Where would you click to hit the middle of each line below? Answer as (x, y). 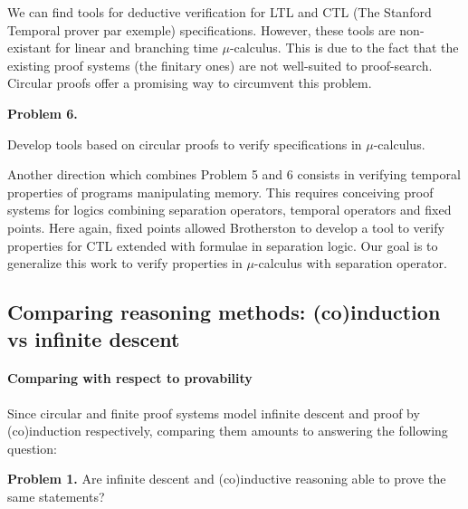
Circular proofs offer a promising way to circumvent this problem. (190, 83)
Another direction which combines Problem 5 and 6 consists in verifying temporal (234, 174)
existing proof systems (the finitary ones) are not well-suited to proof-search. (220, 65)
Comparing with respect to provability (130, 378)
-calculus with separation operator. (350, 263)
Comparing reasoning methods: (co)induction (224, 312)
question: (32, 448)
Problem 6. (43, 113)
